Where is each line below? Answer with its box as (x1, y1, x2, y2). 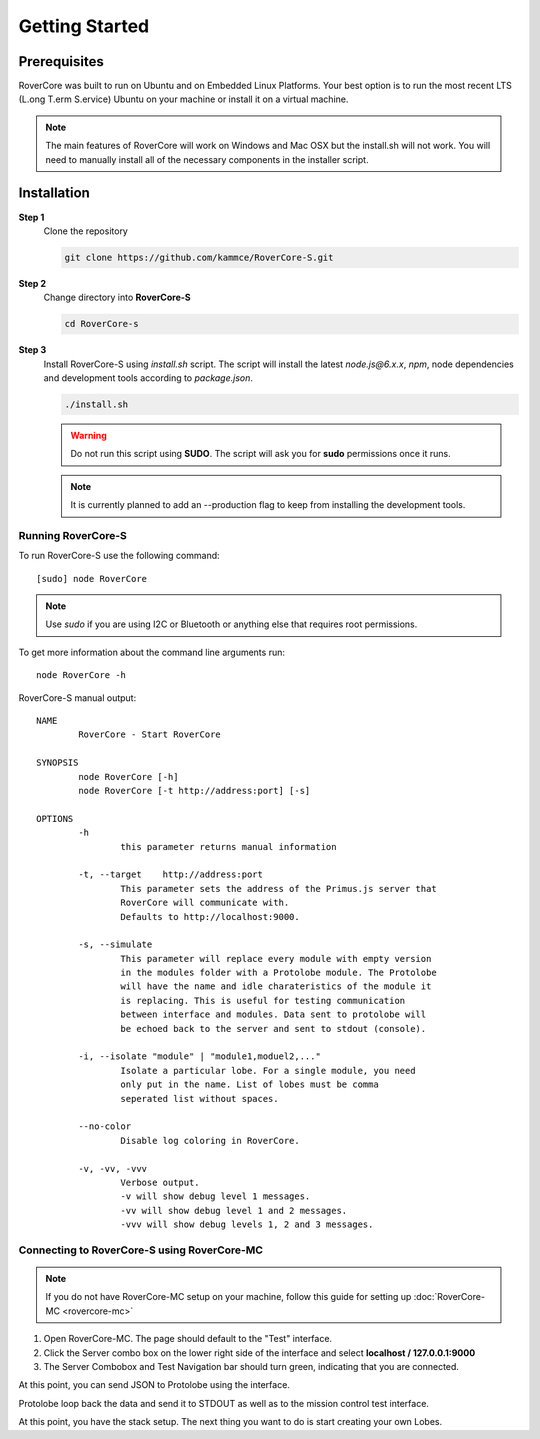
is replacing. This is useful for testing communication (120, 995, 406, 1006)
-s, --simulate (78, 939, 153, 950)
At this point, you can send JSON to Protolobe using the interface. (18, 1379, 290, 1391)
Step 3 (18, 344, 47, 356)
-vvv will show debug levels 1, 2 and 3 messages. (120, 1219, 374, 1230)
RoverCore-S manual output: (18, 691, 137, 704)
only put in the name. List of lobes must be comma (120, 1079, 379, 1090)
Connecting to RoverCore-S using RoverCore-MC (18, 1243, 264, 1257)
